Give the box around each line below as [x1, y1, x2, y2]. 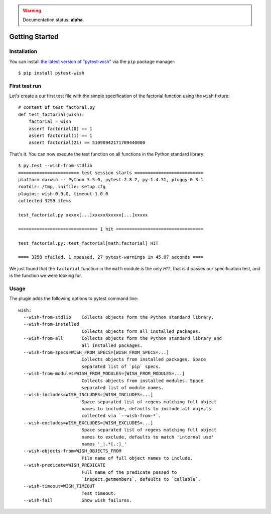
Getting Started [9, 33, 59, 41]
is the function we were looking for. [9, 272, 82, 279]
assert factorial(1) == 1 [28, 133, 93, 138]
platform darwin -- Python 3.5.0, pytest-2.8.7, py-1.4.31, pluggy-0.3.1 [18, 177, 204, 182]
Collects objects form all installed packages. [81, 328, 201, 334]
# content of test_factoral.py [18, 105, 95, 110]
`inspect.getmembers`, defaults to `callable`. [81, 476, 201, 482]
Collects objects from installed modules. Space [81, 378, 204, 384]
